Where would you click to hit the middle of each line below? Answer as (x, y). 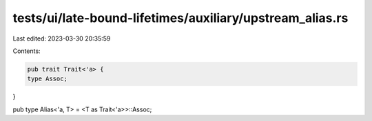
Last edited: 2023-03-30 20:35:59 (62, 38)
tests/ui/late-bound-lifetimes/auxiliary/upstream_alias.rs (180, 18)
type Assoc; (48, 79)
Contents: (27, 51)
